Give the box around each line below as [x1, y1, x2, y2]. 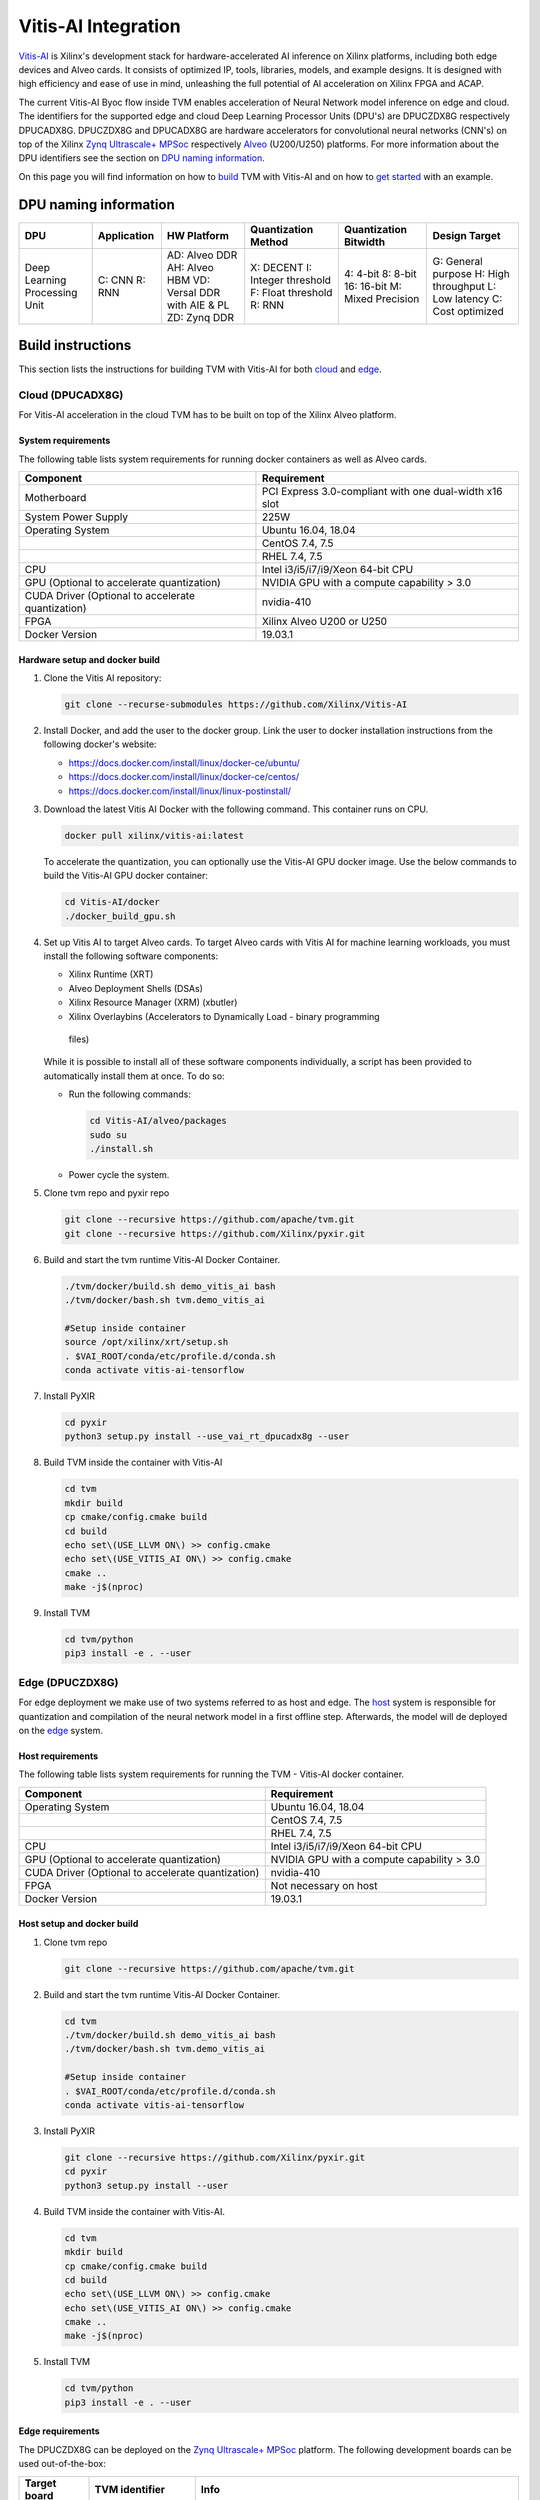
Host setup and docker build [18, 1918, 139, 1930]
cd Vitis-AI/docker [64, 896, 160, 908]
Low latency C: [432, 291, 503, 305]
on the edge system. [18, 1724, 104, 1736]
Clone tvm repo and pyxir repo [43, 1187, 170, 1199]
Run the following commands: [68, 1088, 192, 1100]
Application [97, 228, 155, 242]
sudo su [89, 1129, 127, 1140]
